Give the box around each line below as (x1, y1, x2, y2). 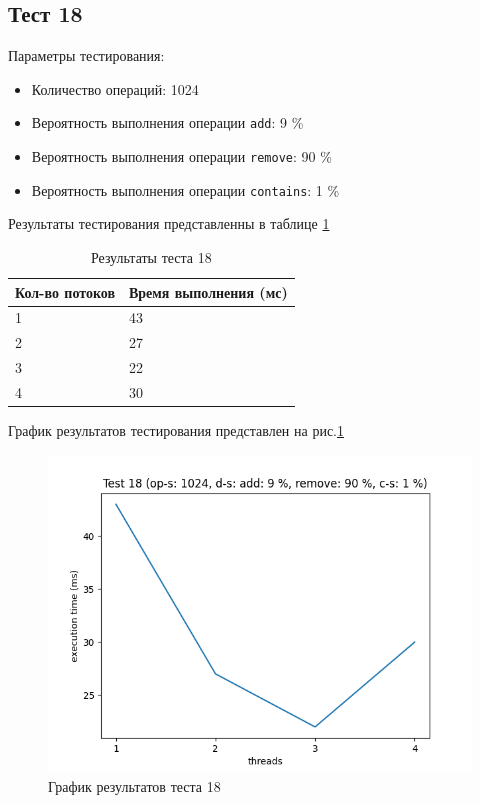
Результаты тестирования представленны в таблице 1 (8, 213, 330, 234)
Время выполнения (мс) (128, 281, 288, 302)
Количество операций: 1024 (31, 78, 199, 99)
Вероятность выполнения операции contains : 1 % (31, 179, 340, 200)
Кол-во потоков (15, 281, 115, 302)
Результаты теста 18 (90, 246, 212, 267)
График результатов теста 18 (48, 776, 221, 797)
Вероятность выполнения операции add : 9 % (31, 112, 304, 133)
